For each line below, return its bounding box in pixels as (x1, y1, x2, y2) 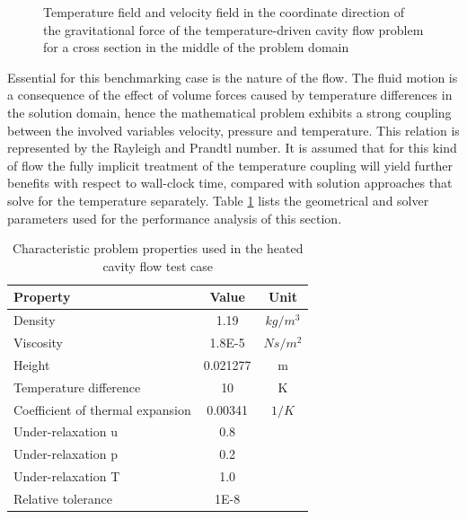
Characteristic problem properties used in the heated (12, 239, 304, 258)
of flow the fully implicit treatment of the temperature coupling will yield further (7, 155, 454, 174)
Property (13, 287, 71, 306)
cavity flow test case (102, 256, 213, 275)
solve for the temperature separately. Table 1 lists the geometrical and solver (7, 190, 429, 209)
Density (13, 311, 56, 330)
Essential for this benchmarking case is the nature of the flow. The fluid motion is (7, 67, 458, 86)
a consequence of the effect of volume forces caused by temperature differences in (7, 85, 453, 104)
